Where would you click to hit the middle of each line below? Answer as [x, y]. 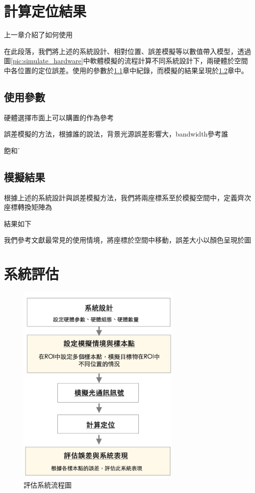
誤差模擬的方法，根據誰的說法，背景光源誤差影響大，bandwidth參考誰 [116, 134]
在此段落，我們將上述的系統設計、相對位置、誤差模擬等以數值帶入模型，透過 [127, 51]
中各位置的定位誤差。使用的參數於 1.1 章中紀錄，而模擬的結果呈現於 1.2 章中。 [126, 70]
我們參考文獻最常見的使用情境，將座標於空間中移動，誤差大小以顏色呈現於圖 [127, 240]
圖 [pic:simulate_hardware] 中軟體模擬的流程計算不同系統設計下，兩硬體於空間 [126, 61]
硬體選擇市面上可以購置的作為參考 [59, 117]
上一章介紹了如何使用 [38, 35]
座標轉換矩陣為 [28, 207]
